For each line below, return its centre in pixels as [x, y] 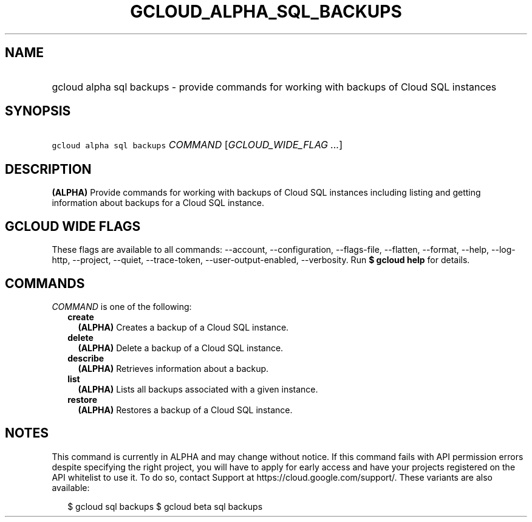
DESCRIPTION [48, 169]
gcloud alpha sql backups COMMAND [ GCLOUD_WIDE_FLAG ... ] [197, 145]
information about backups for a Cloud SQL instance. [158, 203]
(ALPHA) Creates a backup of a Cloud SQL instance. [183, 327]
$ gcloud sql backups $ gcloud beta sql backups [165, 506]
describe [86, 358]
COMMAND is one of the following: [122, 306]
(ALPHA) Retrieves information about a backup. [173, 368]
